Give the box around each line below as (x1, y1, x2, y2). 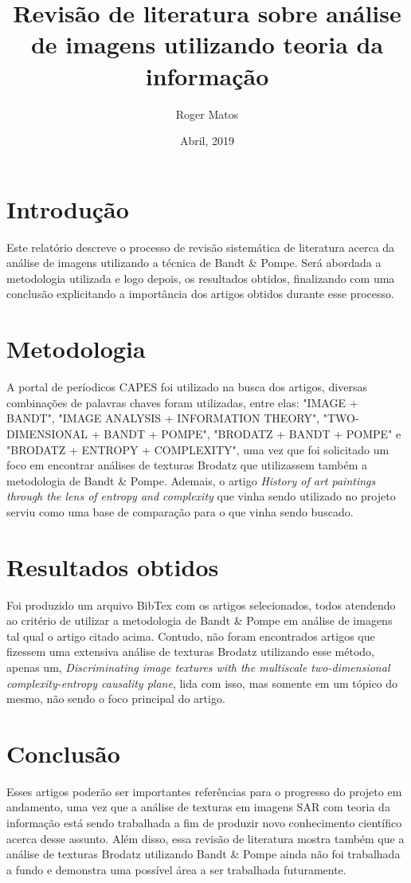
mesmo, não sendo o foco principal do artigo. (6, 690, 225, 707)
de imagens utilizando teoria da (30, 28, 384, 61)
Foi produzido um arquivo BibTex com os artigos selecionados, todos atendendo (6, 596, 396, 613)
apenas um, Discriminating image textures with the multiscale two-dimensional (6, 658, 390, 675)
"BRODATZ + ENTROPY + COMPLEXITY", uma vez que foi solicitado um (6, 441, 389, 457)
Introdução (6, 192, 129, 225)
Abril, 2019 (179, 132, 235, 149)
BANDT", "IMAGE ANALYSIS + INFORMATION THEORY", (6, 410, 320, 426)
